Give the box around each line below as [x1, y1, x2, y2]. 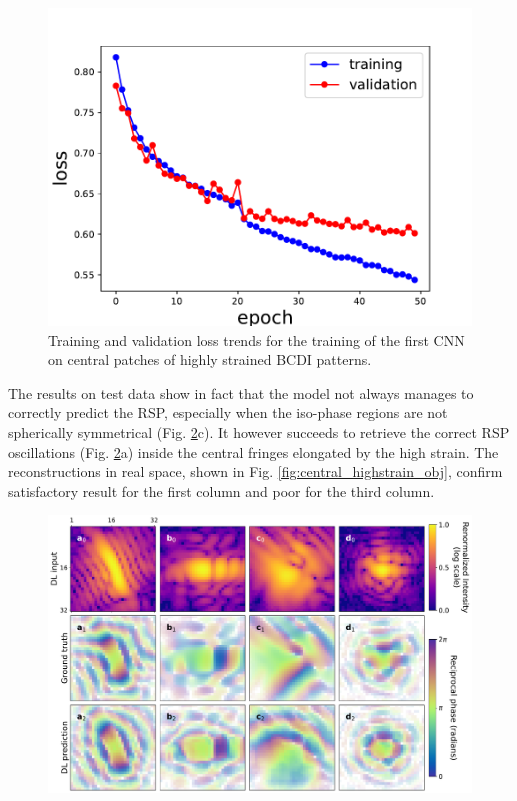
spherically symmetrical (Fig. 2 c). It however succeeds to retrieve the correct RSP [8, 421, 510, 442]
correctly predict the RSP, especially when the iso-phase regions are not [8, 402, 448, 423]
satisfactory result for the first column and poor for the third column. [8, 480, 435, 501]
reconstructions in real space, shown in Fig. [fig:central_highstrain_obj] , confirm [8, 461, 503, 482]
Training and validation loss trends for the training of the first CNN [48, 329, 465, 350]
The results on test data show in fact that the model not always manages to [8, 382, 474, 403]
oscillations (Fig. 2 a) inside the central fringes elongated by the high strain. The [8, 441, 499, 462]
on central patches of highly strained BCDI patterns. [48, 349, 372, 370]
